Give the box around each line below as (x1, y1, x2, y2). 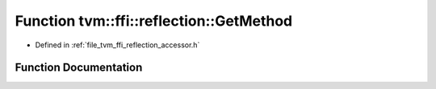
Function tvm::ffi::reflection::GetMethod (15, 12, 293, 30)
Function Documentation (15, 61, 143, 75)
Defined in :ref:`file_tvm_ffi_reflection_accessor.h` (35, 40, 200, 50)
